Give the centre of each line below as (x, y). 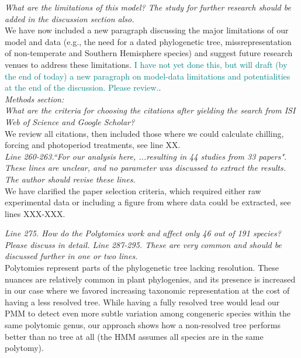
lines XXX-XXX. (35, 213)
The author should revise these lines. (70, 179)
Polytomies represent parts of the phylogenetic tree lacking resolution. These (142, 268)
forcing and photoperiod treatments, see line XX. (93, 145)
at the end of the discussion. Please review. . (83, 87)
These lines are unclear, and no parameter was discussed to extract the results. (145, 168)
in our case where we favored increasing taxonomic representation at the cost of (147, 290)
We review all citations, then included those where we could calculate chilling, (144, 133)
